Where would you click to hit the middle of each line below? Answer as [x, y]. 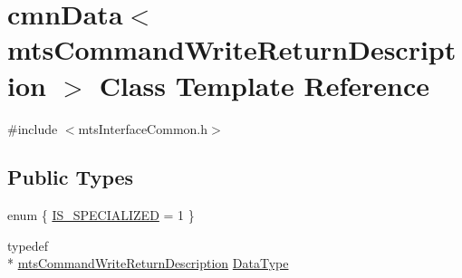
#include [33, 128]
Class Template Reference [264, 85]
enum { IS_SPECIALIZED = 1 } [101, 215]
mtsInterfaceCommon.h [143, 128]
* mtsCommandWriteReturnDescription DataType [148, 263]
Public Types [71, 177]
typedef [28, 245]
